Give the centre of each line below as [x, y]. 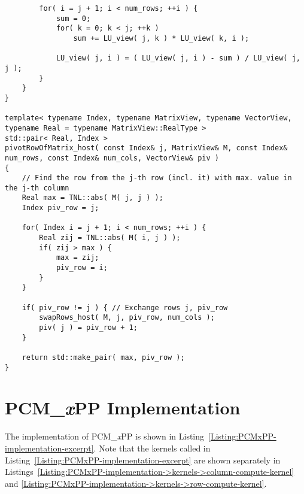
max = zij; [77, 258]
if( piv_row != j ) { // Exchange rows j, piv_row [125, 307]
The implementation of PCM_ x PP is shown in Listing [105, 436]
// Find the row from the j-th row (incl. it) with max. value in [157, 178]
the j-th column [37, 188]
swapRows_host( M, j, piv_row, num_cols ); [127, 318]
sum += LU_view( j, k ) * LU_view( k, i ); [161, 38]
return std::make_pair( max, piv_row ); [103, 357]
